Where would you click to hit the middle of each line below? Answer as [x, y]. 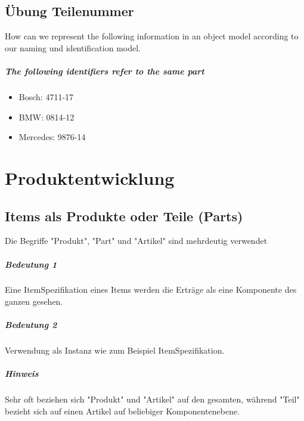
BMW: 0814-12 [46, 117]
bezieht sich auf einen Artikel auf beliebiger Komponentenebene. [122, 411]
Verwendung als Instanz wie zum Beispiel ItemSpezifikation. [115, 350]
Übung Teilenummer [69, 11]
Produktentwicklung [90, 177]
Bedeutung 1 [31, 264]
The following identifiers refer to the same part [105, 71]
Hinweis [22, 374]
